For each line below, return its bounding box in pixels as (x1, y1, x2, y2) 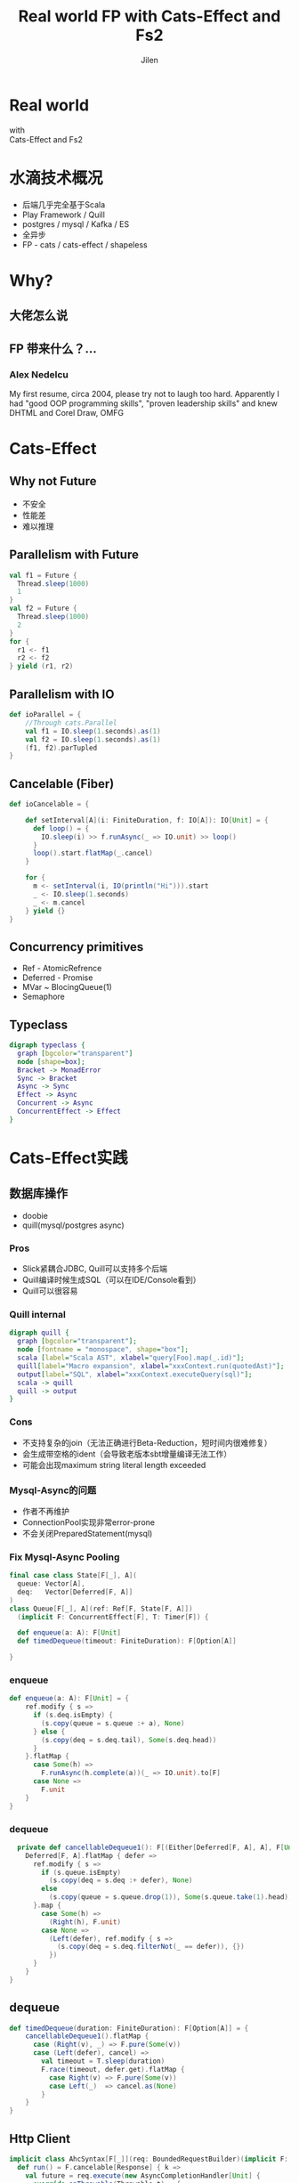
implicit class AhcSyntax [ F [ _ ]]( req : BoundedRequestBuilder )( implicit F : (9, 2155, 289, 2164)
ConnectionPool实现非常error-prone (21, 1516, 156, 1528)
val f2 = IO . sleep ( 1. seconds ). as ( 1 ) (25, 734, 162, 744)
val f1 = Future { (9, 571, 77, 580)
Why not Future (9, 474, 97, 489)
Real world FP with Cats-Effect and (18, 6, 281, 27)
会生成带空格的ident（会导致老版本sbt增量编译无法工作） (21, 1449, 232, 1459)
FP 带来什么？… (9, 341, 97, 356)
